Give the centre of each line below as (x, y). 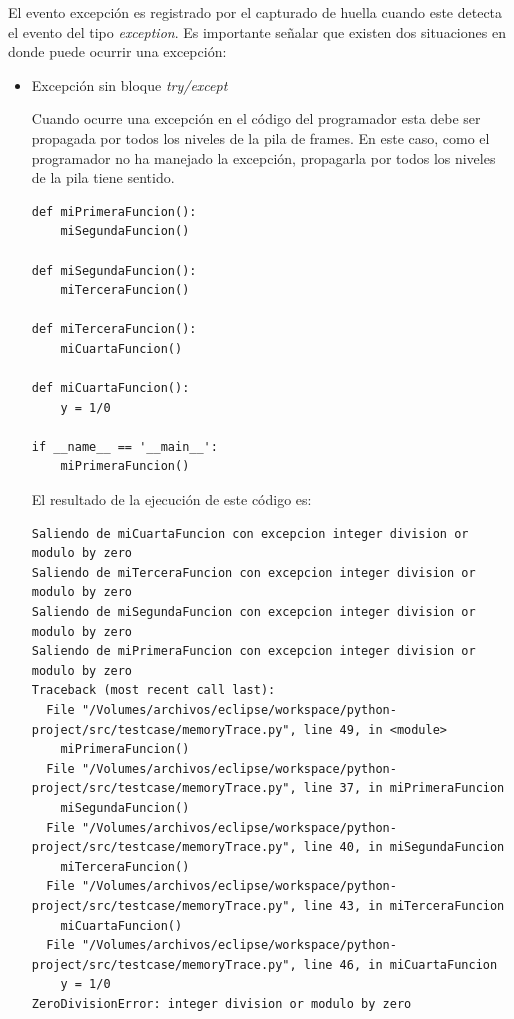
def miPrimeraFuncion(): (114, 211)
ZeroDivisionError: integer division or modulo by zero (221, 1003)
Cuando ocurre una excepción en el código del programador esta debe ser (256, 118)
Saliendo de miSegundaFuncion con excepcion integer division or (253, 612)
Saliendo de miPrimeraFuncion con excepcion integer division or (253, 651)
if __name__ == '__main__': (124, 446)
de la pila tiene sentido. (103, 177)
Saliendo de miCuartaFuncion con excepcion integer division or (250, 533)
